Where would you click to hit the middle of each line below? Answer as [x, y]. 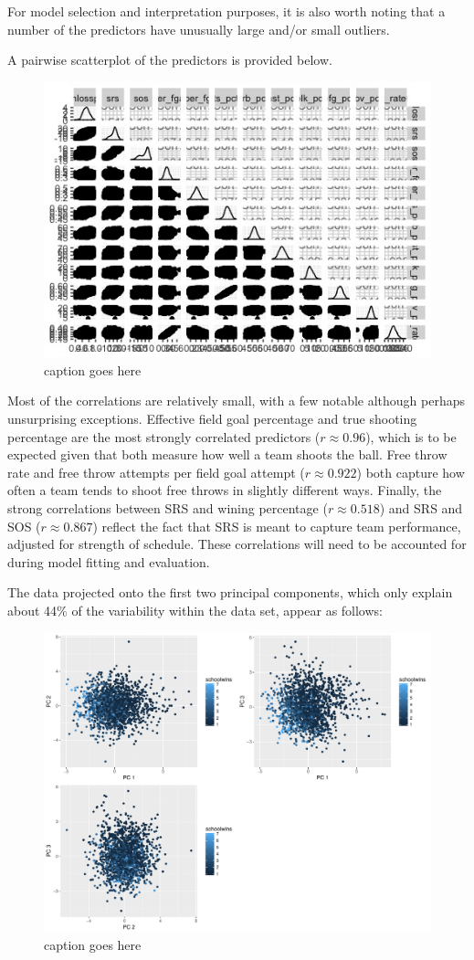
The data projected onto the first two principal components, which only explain [230, 592]
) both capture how [411, 472]
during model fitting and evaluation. [109, 561]
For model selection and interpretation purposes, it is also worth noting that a [226, 11]
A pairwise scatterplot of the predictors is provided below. [170, 60]
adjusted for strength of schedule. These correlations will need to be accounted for [237, 544]
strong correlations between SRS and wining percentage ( [168, 508]
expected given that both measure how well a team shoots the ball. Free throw [227, 454]
